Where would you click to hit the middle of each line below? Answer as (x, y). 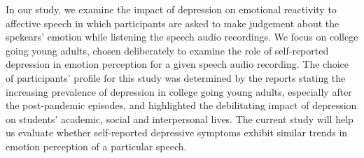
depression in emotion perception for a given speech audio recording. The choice (177, 64)
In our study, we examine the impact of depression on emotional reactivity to (171, 9)
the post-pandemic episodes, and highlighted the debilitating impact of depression (181, 105)
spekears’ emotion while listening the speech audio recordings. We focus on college (182, 37)
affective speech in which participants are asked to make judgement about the (173, 23)
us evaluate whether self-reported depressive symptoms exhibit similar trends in (177, 132)
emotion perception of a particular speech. (96, 146)
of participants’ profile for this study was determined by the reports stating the (176, 77)
